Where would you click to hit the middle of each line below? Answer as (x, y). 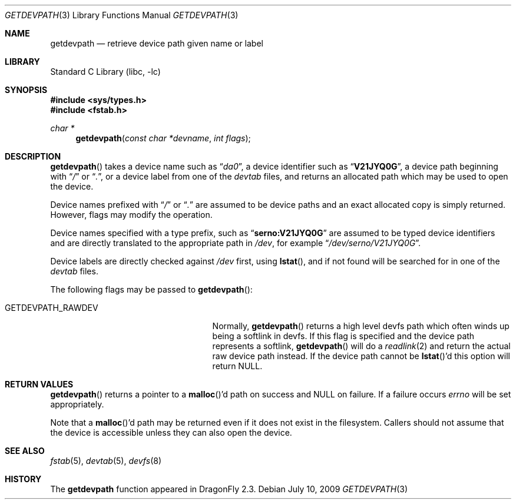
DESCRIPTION (33, 156)
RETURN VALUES (39, 384)
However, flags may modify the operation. (131, 215)
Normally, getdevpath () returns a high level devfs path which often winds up (361, 326)
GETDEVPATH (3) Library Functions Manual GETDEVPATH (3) (122, 15)
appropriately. (77, 404)
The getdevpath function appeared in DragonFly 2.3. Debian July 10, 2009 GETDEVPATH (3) (229, 489)
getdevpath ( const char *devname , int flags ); (163, 138)
